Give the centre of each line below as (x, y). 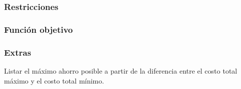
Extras (18, 52)
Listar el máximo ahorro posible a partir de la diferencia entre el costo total (121, 70)
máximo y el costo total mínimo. (54, 80)
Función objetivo (38, 29)
